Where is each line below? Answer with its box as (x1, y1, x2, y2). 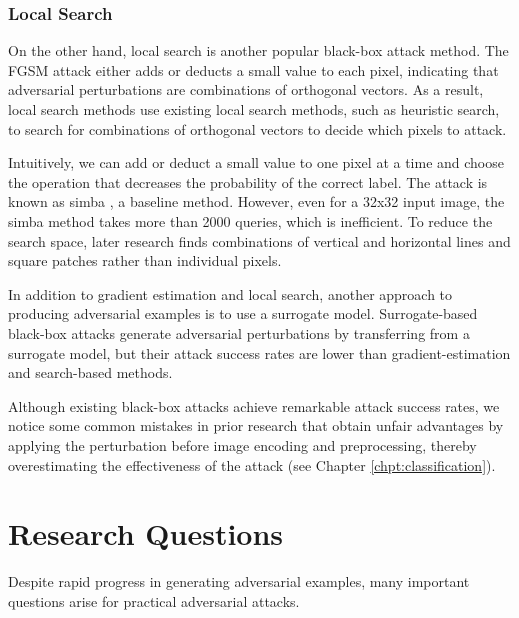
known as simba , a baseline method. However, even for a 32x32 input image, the (8, 191, 505, 212)
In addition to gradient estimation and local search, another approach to (8, 283, 453, 304)
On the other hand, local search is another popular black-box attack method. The (8, 40, 509, 61)
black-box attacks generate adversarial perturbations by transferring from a (8, 322, 470, 343)
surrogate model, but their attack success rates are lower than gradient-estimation (8, 342, 511, 363)
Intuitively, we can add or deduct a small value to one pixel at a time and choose (8, 152, 504, 173)
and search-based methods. (8, 362, 173, 383)
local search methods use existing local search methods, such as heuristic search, (8, 99, 500, 119)
